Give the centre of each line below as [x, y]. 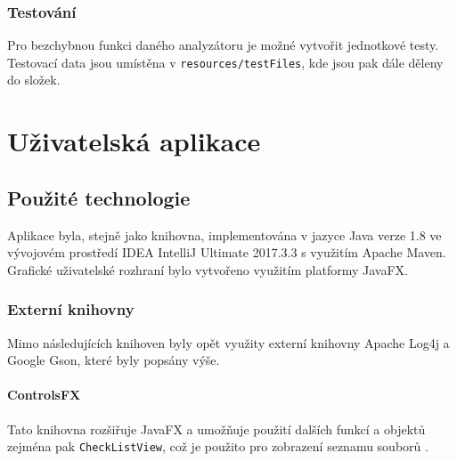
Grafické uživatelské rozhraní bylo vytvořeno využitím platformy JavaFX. [208, 269]
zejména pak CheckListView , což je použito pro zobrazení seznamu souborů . [218, 446]
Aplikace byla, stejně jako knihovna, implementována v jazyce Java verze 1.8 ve [224, 235]
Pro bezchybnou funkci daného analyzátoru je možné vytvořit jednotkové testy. [223, 45]
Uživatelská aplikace [134, 141]
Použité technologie [99, 197]
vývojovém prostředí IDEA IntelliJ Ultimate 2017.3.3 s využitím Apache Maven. [227, 252]
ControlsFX [44, 395]
